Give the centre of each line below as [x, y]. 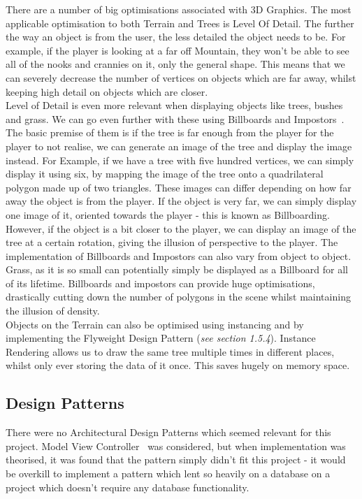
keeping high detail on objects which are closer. [107, 91]
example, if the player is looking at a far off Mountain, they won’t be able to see [178, 50]
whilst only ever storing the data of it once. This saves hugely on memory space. [178, 365]
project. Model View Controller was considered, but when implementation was [176, 446]
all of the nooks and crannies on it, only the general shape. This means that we [175, 64]
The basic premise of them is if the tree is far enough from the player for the [170, 132]
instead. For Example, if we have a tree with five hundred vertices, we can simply [180, 160]
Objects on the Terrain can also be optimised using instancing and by [155, 324]
